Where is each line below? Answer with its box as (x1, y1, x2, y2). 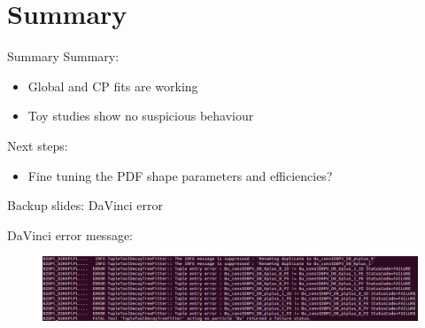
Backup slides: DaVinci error (7, 196, 164, 215)
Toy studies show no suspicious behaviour (27, 106, 254, 125)
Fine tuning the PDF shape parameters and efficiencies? (27, 166, 333, 184)
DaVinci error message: (7, 225, 134, 244)
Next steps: (7, 136, 68, 154)
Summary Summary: (7, 47, 120, 66)
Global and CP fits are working (27, 76, 198, 95)
